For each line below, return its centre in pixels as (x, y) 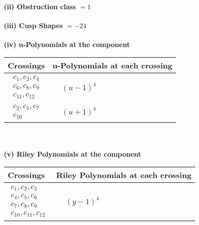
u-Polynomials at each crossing (112, 65)
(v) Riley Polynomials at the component (73, 154)
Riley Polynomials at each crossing (124, 175)
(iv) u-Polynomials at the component (67, 44)
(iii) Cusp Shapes (33, 25)
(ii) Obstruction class (40, 6)
